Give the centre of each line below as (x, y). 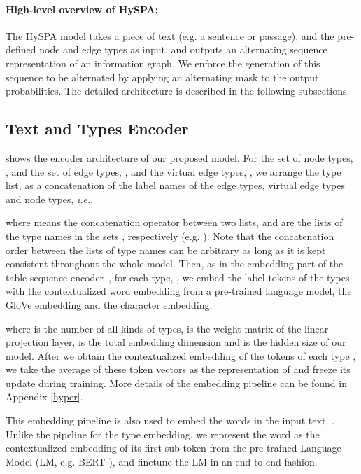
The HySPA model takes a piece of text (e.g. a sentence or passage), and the (170, 35)
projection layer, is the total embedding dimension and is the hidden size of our (176, 342)
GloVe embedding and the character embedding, (109, 304)
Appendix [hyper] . (44, 397)
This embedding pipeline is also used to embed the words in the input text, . (170, 420)
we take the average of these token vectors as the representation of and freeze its (178, 369)
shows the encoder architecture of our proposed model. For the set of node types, (179, 157)
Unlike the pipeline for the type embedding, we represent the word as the (163, 434)
